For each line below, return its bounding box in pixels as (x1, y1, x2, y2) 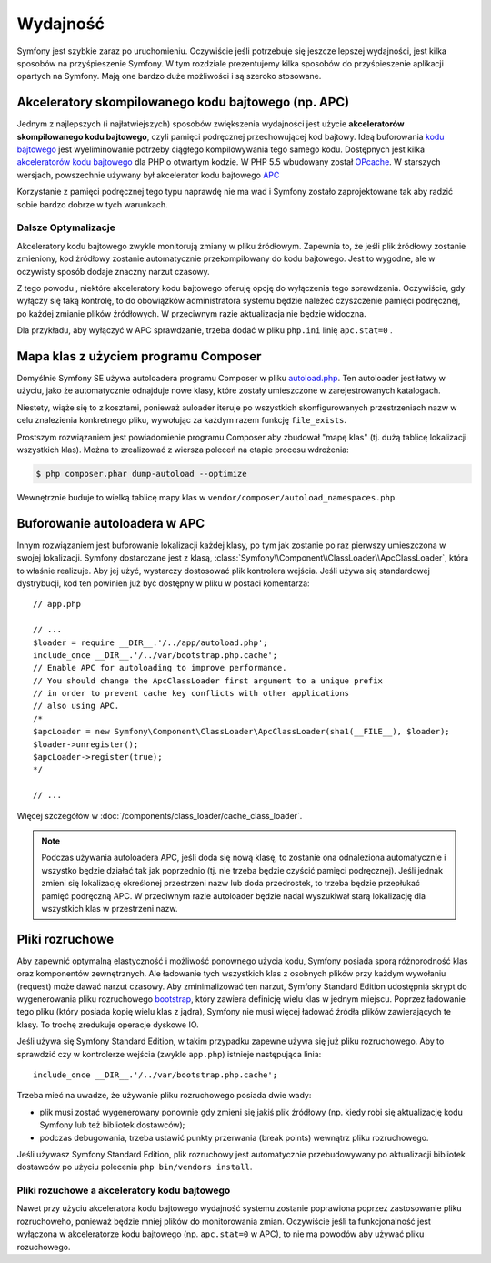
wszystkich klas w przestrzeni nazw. (41, 903, 178, 914)
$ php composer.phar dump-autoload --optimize (35, 469, 247, 479)
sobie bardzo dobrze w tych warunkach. (16, 198, 168, 209)
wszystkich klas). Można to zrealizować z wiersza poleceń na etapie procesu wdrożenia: (16, 444, 349, 455)
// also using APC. (33, 701, 120, 712)
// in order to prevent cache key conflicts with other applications (33, 688, 350, 699)
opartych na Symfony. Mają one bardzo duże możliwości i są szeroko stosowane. (16, 71, 322, 82)
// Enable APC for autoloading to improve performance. (33, 662, 287, 673)
